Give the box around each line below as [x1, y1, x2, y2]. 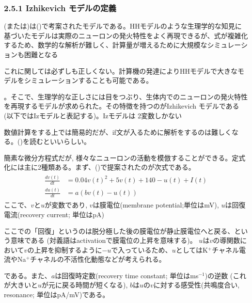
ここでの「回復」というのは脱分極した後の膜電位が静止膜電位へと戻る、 [4, 225, 235, 236]
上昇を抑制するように [34, 244, 102, 255]
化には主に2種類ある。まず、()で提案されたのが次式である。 [4, 162, 195, 172]
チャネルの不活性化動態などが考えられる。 [30, 254, 166, 264]
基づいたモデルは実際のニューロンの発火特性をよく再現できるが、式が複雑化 [4, 30, 248, 40]
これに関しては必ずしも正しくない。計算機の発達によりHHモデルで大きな [4, 65, 238, 76]
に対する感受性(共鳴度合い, [153, 280, 240, 290]
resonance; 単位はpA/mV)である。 [4, 289, 110, 300]
